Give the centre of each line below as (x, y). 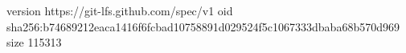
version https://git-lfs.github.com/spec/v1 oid (120, 10)
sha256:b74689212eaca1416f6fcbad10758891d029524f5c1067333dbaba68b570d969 (203, 26)
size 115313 (34, 42)
